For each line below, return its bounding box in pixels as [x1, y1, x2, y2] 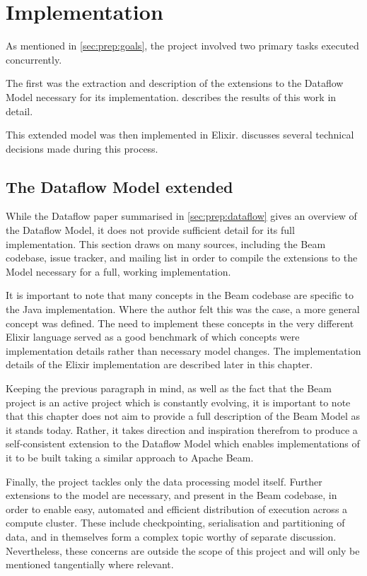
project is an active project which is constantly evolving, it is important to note [6, 394, 351, 409]
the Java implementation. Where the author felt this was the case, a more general [6, 302, 360, 317]
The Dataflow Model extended [6, 175, 233, 197]
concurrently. [6, 52, 62, 66]
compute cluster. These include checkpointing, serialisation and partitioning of [6, 515, 345, 530]
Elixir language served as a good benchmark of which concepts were [6, 329, 300, 344]
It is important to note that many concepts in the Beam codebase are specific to [6, 288, 354, 302]
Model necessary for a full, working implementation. [6, 264, 231, 278]
